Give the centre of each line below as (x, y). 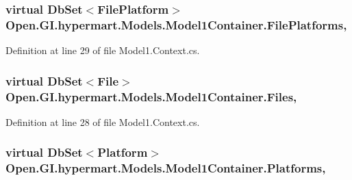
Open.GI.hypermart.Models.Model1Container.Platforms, (166, 168)
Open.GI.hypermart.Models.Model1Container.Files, (151, 96)
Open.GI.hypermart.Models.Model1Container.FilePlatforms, (176, 24)
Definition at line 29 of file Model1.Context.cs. (103, 50)
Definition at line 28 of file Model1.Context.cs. (103, 121)
